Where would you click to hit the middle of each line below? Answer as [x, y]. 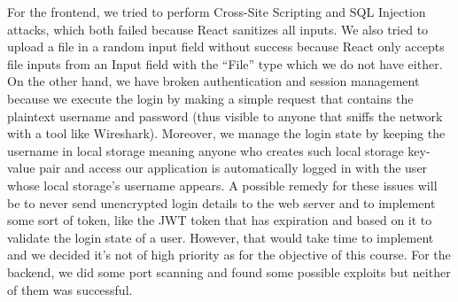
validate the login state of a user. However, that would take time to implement [221, 237]
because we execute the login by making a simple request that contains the [210, 98]
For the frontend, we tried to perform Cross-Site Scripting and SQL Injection [217, 12]
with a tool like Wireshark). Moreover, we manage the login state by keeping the [226, 133]
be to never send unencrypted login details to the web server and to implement [221, 202]
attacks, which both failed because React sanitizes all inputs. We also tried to [218, 29]
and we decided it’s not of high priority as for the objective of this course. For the [229, 255]
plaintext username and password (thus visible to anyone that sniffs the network [225, 116]
